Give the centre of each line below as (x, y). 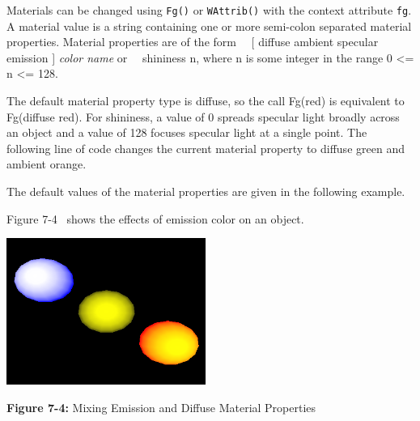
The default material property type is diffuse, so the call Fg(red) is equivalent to (206, 101)
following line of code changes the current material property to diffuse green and (206, 148)
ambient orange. (47, 164)
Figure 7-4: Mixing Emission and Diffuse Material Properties (161, 407)
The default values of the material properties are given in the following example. (206, 191)
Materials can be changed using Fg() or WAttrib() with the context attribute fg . (209, 10)
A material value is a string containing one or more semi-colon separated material (209, 26)
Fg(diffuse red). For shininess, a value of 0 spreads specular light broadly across (203, 116)
